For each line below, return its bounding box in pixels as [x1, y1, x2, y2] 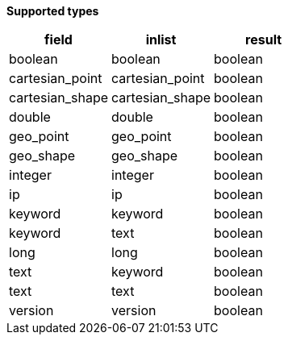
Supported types [6, 4, 99, 18]
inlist [145, 31, 177, 48]
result [245, 31, 282, 48]
